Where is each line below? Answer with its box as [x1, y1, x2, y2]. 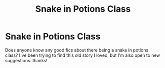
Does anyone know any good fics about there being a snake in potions [5, 47, 149, 53]
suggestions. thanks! [5, 57, 48, 63]
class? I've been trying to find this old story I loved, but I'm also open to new [5, 52, 161, 58]
